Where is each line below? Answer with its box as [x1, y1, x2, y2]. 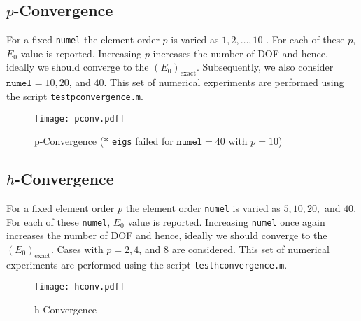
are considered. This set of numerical [171, 241, 330, 256]
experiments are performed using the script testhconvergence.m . [6, 257, 288, 271]
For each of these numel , [6, 214, 111, 229]
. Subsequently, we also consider [197, 59, 334, 74]
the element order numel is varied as [125, 201, 281, 215]
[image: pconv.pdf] [34, 113, 125, 124]
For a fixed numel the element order [6, 32, 160, 47]
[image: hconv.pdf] [34, 282, 125, 292]
